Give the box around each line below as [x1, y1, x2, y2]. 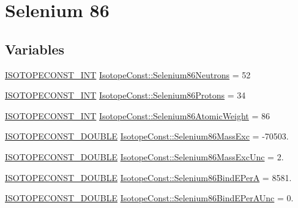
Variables [5, 39, 65, 58]
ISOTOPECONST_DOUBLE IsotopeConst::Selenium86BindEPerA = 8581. [5, 171, 292, 184]
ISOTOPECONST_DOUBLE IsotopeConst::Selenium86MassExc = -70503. [5, 130, 289, 143]
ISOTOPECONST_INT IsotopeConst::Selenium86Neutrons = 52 [5, 68, 251, 81]
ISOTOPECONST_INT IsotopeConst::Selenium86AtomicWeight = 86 [5, 109, 270, 122]
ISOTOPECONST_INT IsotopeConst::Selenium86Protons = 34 [5, 89, 246, 102]
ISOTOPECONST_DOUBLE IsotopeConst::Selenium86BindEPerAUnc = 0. [5, 191, 294, 204]
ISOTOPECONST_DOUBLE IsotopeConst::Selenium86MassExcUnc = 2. [5, 150, 284, 163]
